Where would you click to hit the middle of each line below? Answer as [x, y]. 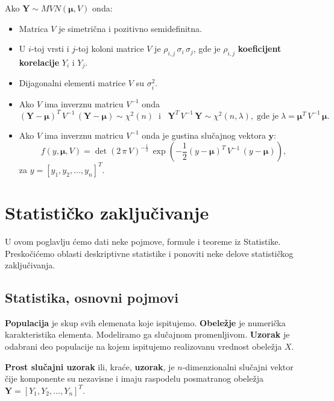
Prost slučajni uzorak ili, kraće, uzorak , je [90, 366]
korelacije [39, 62]
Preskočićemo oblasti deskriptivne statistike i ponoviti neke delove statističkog [149, 253]
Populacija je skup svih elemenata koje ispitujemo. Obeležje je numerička [145, 322]
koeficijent [260, 49]
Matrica [33, 28]
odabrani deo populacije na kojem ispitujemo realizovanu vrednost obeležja [143, 346]
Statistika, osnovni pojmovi [92, 298]
